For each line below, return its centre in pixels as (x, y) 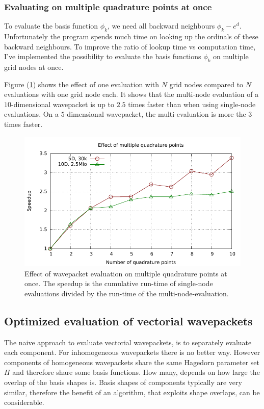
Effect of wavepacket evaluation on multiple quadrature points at (126, 273)
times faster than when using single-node (192, 104)
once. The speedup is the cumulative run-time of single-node (119, 283)
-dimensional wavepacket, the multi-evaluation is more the (155, 114)
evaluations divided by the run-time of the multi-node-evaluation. (127, 293)
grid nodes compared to (206, 84)
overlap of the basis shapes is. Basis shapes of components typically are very (123, 382)
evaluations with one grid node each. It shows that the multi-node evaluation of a (131, 94)
